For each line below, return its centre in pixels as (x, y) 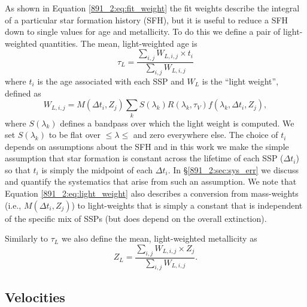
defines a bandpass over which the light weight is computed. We (177, 123)
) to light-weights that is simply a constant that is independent (187, 205)
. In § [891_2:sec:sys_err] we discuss (233, 169)
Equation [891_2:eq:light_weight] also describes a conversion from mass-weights (152, 193)
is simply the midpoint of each (97, 169)
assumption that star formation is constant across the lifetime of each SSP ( (144, 158)
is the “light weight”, (240, 81)
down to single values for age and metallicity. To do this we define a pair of (143, 31)
